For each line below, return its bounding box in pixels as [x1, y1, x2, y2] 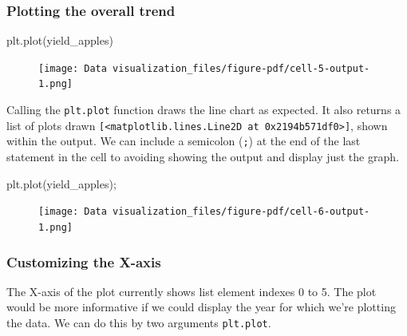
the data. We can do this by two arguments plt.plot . [6, 314, 271, 330]
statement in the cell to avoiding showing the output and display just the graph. [6, 148, 399, 165]
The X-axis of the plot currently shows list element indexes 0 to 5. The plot [6, 283, 377, 299]
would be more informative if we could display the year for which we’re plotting [6, 298, 396, 315]
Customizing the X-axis [6, 251, 161, 271]
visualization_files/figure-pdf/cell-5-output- [113, 62, 370, 74]
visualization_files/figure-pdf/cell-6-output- [113, 206, 370, 218]
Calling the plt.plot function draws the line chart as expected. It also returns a [6, 101, 401, 118]
